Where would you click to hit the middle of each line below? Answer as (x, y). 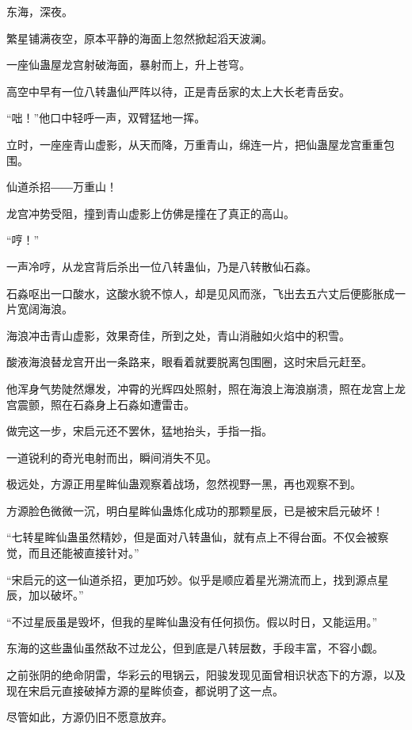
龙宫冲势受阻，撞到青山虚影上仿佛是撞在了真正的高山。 (151, 213)
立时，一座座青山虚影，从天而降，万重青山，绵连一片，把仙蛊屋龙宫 (184, 144)
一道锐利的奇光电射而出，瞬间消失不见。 (112, 457)
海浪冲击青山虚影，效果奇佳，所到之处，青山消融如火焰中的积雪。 (178, 335)
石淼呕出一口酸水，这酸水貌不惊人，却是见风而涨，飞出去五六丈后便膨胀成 (200, 293)
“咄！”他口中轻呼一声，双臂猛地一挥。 (106, 118)
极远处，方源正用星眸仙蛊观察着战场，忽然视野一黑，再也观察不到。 (184, 484)
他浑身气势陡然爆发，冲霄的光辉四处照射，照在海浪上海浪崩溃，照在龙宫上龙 (206, 388)
